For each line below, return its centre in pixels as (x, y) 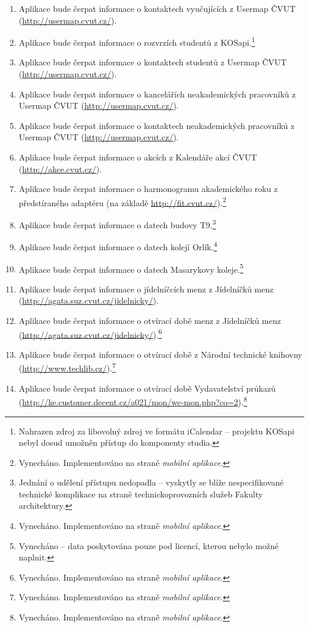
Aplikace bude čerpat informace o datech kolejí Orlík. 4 (118, 246)
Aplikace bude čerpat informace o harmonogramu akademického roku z (148, 189)
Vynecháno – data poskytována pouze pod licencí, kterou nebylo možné (149, 545)
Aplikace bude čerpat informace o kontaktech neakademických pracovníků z (157, 125)
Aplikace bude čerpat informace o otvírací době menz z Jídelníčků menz (150, 320)
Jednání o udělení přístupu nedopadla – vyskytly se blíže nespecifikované (151, 482)
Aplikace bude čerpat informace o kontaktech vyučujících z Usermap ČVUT (157, 8)
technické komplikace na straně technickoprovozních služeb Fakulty (141, 494)
